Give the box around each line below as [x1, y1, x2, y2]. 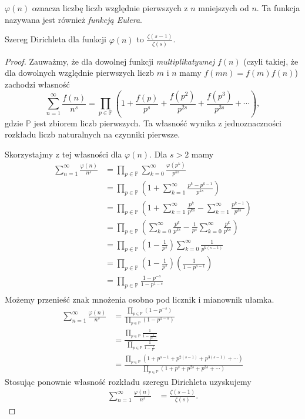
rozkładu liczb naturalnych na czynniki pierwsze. [5, 128, 180, 140]
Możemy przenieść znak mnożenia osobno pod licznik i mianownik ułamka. [5, 293, 274, 306]
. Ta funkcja [256, 2, 300, 14]
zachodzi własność [5, 78, 70, 90]
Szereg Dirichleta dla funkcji [5, 33, 106, 45]
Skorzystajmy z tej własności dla [5, 148, 122, 160]
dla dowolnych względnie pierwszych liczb [5, 66, 155, 79]
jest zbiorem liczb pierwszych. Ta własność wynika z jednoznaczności [33, 116, 282, 129]
